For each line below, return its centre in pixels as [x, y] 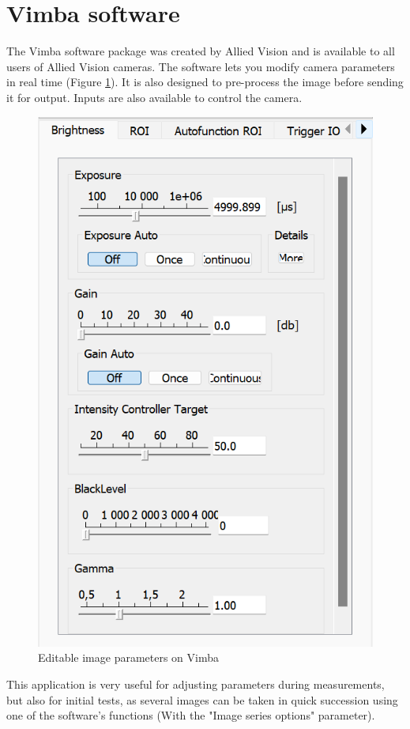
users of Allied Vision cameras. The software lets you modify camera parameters [201, 66]
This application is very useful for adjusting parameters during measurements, [196, 684]
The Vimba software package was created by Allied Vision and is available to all [201, 51]
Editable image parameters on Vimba [129, 657]
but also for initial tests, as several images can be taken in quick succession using [202, 699]
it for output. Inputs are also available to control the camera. [154, 97]
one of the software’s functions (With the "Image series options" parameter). [191, 715]
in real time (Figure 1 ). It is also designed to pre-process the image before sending [205, 82]
